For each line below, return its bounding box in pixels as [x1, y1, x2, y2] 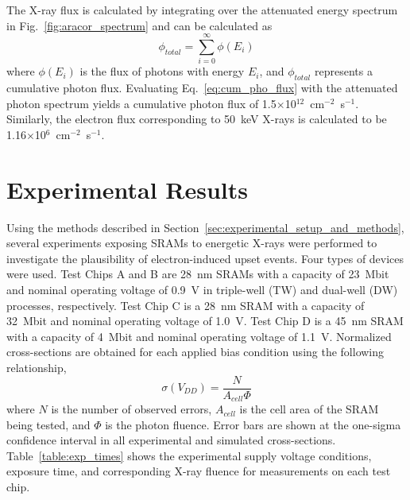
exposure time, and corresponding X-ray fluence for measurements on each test [6, 463, 391, 479]
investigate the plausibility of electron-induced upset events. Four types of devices [6, 250, 404, 266]
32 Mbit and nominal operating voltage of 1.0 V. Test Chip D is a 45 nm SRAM [6, 312, 404, 329]
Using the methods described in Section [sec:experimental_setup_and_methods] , [6, 219, 404, 235]
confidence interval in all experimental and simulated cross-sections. [6, 432, 336, 448]
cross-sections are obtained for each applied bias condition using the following [6, 343, 385, 360]
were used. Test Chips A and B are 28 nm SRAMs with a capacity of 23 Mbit [6, 266, 389, 282]
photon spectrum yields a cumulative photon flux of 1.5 [6, 95, 277, 111]
